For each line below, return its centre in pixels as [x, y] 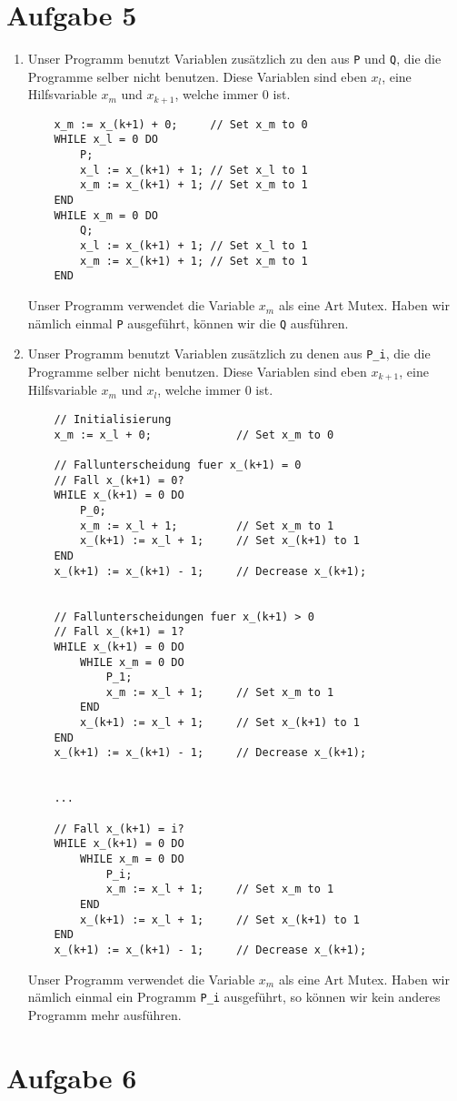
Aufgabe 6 [72, 1077]
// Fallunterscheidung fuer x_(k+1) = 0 [178, 465]
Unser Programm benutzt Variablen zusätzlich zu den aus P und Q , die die [234, 59]
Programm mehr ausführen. [104, 1014]
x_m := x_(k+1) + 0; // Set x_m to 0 [181, 124]
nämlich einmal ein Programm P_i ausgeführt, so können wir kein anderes [234, 997]
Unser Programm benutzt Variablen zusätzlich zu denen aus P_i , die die [229, 354]
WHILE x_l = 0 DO [106, 140]
